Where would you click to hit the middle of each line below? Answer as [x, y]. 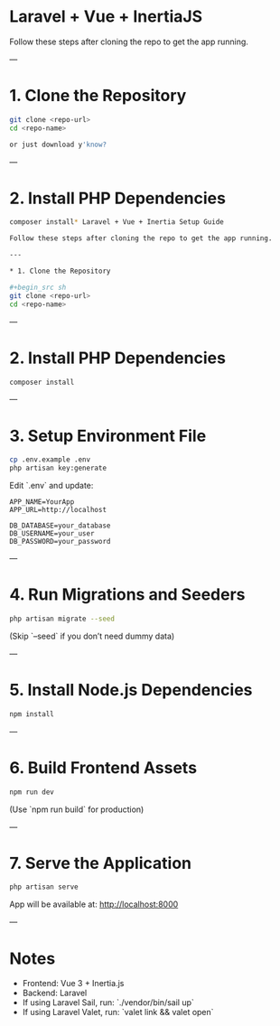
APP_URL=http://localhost [58, 510]
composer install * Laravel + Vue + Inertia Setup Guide [117, 222]
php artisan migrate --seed [62, 619]
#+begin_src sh [38, 287]
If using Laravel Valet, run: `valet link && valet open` [118, 1012]
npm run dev [32, 792]
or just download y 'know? [58, 145]
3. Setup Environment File [108, 436]
